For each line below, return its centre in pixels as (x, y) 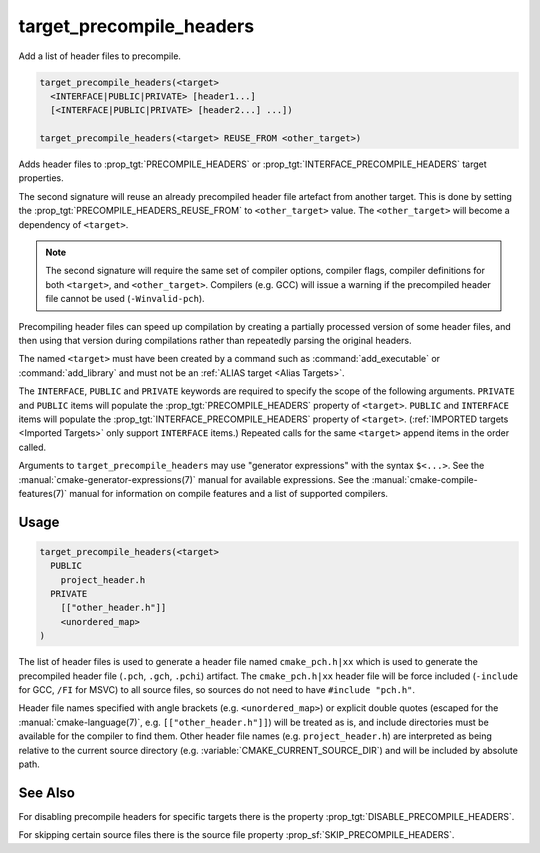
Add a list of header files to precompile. (100, 56)
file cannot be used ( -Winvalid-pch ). (125, 299)
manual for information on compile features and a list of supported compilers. (228, 493)
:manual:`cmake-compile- (425, 479)
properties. (41, 178)
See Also (46, 792)
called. (32, 447)
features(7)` (43, 493)
